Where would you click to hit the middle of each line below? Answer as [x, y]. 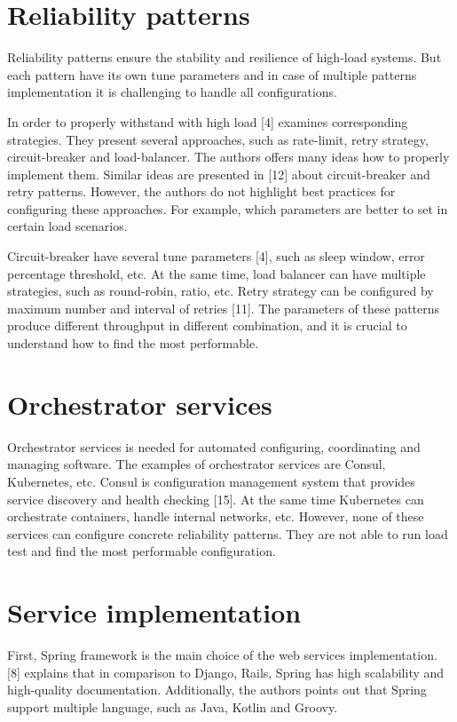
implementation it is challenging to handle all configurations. [173, 92]
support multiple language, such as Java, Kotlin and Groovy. [173, 706]
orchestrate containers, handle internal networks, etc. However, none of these [216, 516]
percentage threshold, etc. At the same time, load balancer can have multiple [217, 273]
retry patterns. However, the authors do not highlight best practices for [201, 191]
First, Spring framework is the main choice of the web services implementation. [222, 655]
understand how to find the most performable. [133, 343]
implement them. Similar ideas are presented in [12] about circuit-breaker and [219, 174]
